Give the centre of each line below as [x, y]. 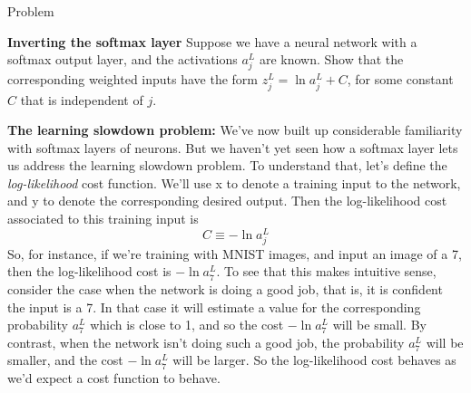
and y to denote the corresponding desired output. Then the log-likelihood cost [227, 201]
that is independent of [82, 99]
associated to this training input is [103, 219]
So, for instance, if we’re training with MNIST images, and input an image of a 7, [235, 253]
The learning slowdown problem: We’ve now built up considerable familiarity [235, 130]
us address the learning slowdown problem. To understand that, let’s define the [227, 165]
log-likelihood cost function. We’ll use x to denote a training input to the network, [234, 182]
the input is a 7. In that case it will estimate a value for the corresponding [214, 307]
